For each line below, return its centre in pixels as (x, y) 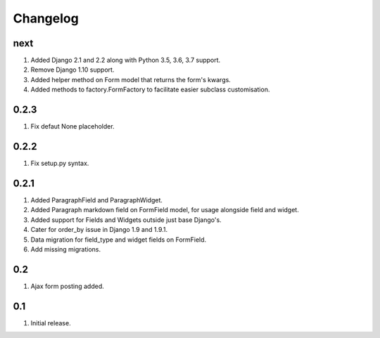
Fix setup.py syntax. (60, 163)
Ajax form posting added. (68, 286)
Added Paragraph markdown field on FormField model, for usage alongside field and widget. (165, 210)
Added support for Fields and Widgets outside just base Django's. (126, 220)
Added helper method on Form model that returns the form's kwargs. (131, 79)
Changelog (46, 18)
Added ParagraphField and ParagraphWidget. (97, 200)
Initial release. (51, 323)
